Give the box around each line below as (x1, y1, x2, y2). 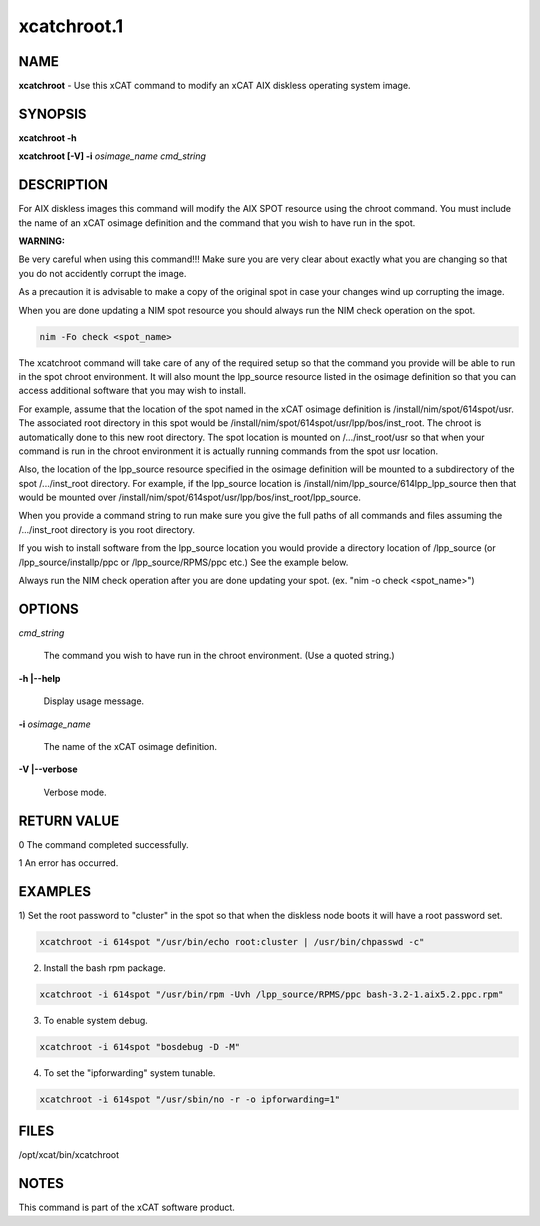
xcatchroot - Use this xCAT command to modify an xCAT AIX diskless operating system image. (18, 80, 411, 92)
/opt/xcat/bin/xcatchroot (18, 1149, 120, 1161)
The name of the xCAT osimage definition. (43, 740, 218, 752)
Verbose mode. (43, 786, 107, 798)
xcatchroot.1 (18, 15, 124, 37)
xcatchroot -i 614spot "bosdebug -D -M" (39, 1041, 240, 1052)
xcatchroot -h (18, 131, 77, 144)
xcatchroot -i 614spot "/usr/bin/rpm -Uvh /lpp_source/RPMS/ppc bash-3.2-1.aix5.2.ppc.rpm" (39, 988, 504, 1000)
